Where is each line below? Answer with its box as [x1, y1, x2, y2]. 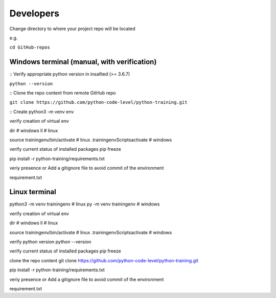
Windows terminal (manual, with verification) [9, 58, 157, 66]
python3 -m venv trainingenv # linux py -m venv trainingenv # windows [9, 201, 160, 207]
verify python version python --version [9, 239, 91, 245]
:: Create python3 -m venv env [9, 108, 74, 114]
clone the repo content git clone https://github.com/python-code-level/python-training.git [9, 257, 199, 263]
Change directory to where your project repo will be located [9, 26, 135, 32]
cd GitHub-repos [9, 44, 51, 51]
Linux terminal [9, 188, 56, 196]
